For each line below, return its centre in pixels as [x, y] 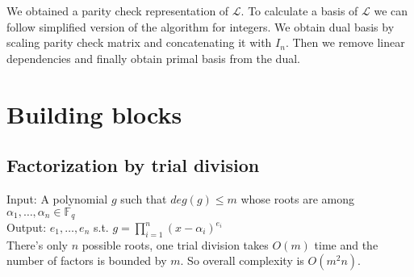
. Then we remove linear [345, 42]
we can [391, 10]
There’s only [37, 244]
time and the [346, 244]
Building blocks [94, 113]
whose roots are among [298, 198]
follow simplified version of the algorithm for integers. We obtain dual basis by [201, 26]
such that [144, 198]
